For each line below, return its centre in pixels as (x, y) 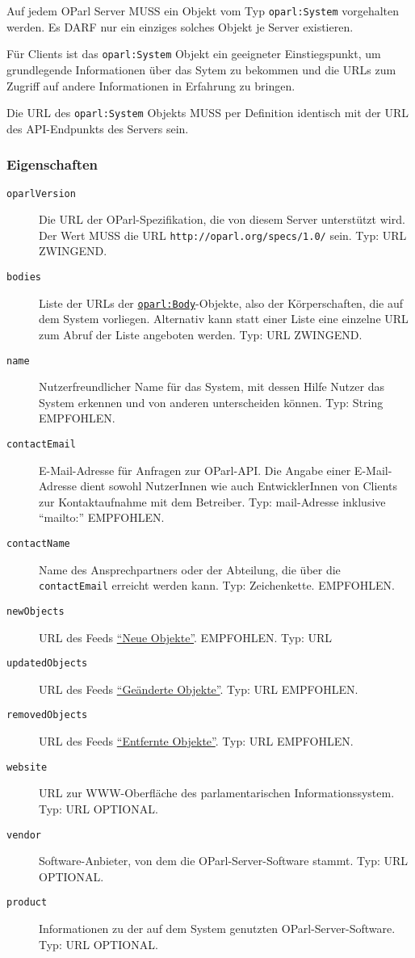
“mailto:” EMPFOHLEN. (102, 517)
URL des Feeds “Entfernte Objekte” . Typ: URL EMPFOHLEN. (196, 741)
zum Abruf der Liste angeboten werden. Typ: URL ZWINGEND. (201, 334)
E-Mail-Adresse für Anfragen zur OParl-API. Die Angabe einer (195, 470)
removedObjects (47, 715)
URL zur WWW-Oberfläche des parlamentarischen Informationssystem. (217, 793)
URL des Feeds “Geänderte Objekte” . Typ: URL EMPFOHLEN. (199, 689)
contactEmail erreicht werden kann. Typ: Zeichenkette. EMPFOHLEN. (217, 585)
